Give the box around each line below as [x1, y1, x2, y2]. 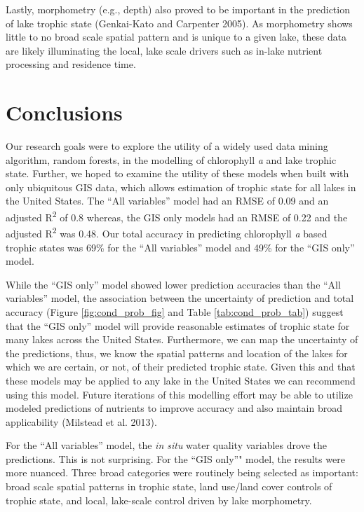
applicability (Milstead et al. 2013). [6, 414, 157, 429]
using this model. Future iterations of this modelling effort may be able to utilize [6, 387, 353, 401]
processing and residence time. [6, 57, 136, 71]
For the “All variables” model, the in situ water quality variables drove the [6, 438, 327, 452]
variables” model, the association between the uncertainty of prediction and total [6, 291, 354, 305]
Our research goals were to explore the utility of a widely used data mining [6, 139, 328, 153]
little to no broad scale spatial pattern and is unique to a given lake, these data [6, 29, 347, 44]
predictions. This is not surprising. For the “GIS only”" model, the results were [6, 451, 345, 466]
